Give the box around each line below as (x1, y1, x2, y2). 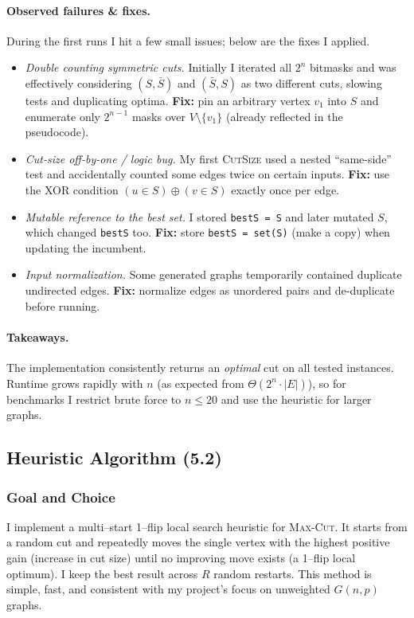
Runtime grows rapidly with (6, 374, 143, 391)
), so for (307, 374, 346, 391)
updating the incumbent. (25, 239, 146, 256)
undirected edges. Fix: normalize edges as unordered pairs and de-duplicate (25, 282, 395, 299)
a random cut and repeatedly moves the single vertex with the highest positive (6, 534, 390, 550)
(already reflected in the (225, 108, 343, 124)
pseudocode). (25, 123, 89, 140)
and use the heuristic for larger (221, 390, 372, 407)
